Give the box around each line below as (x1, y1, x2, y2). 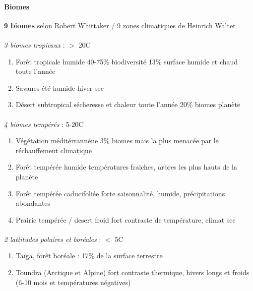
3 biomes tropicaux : (4, 39, 65, 50)
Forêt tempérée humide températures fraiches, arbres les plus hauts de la (15, 162, 237, 172)
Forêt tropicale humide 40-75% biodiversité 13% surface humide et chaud (15, 56, 238, 66)
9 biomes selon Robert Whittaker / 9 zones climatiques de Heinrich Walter (4, 20, 236, 30)
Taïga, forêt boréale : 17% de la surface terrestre (15, 250, 163, 261)
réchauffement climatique (15, 145, 92, 155)
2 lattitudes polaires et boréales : (4, 233, 101, 244)
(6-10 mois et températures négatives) (15, 277, 131, 287)
